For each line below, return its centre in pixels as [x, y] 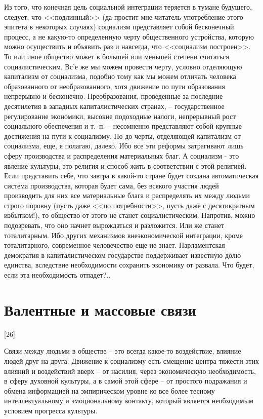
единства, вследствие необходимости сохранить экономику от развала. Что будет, [129, 265]
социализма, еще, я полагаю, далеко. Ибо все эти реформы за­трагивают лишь [124, 146]
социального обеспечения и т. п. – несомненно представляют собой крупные [123, 126]
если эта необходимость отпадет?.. [57, 275]
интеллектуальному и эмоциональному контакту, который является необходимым [129, 401]
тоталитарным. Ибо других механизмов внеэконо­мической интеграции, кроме [123, 235]
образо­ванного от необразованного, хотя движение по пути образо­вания [115, 86]
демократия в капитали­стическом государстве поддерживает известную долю [123, 255]
